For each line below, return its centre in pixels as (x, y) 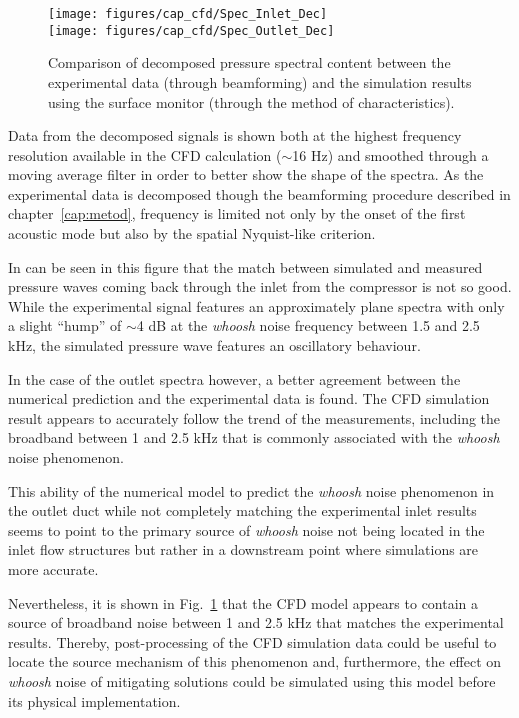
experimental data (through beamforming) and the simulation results (260, 81)
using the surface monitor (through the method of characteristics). (251, 101)
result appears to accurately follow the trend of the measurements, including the (254, 417)
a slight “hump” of (65, 325)
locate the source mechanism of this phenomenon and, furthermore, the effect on (255, 661)
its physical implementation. (94, 700)
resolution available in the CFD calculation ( (145, 154)
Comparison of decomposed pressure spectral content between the (249, 62)
